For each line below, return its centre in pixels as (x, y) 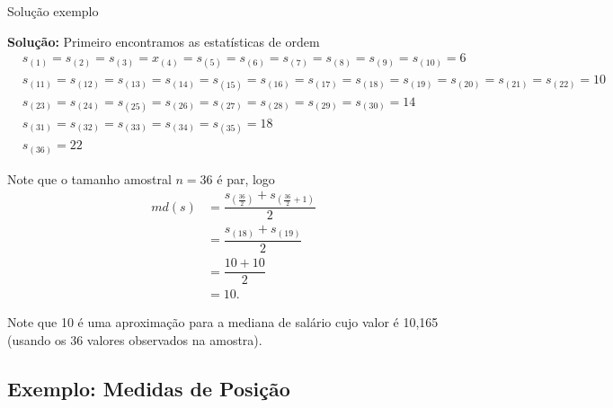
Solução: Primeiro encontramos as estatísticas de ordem (164, 41)
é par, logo (246, 178)
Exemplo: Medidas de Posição (149, 388)
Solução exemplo (53, 11)
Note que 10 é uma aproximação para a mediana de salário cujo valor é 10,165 (223, 322)
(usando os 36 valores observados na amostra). (135, 339)
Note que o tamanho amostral (89, 178)
